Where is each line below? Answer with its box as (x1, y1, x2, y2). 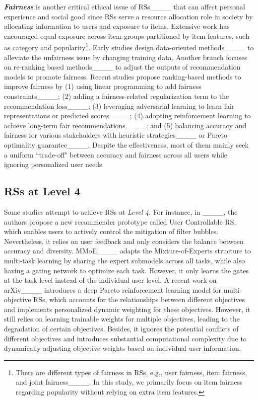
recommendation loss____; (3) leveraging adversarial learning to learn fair (4, 100, 235, 111)
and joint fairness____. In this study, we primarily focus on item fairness (15, 377, 243, 387)
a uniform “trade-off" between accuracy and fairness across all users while (4, 149, 228, 160)
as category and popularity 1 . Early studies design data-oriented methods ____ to (4, 41, 254, 53)
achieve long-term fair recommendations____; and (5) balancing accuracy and (4, 120, 247, 130)
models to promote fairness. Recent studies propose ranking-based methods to (4, 71, 241, 81)
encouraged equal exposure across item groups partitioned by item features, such (4, 30, 250, 41)
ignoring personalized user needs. (4, 159, 104, 169)
